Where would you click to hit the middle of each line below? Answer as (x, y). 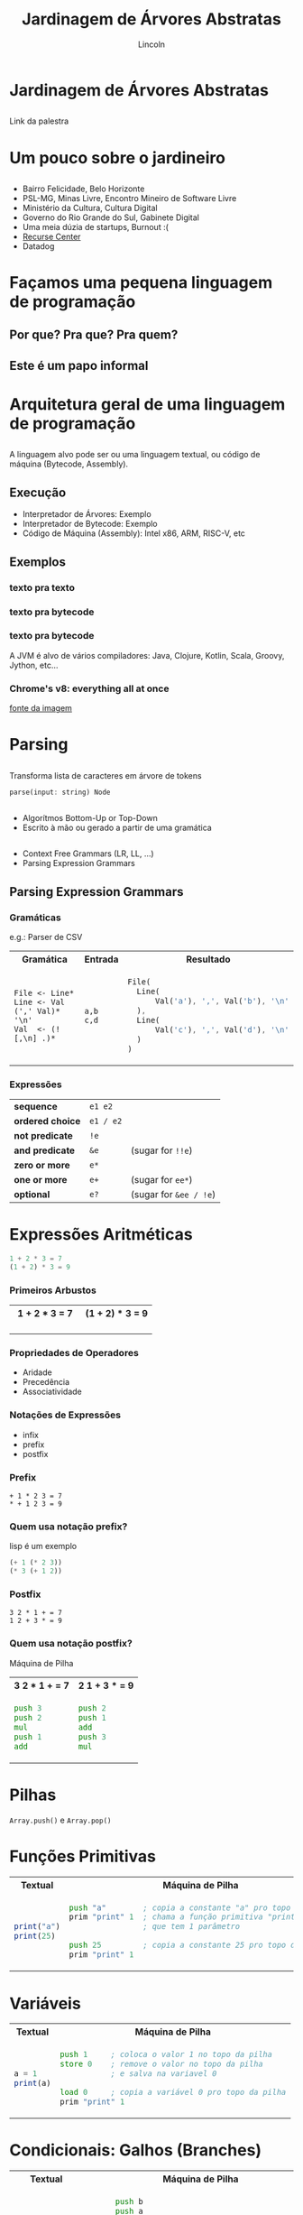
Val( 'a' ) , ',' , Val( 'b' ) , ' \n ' (222, 1001)
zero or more (42, 1166)
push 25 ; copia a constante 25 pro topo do (184, 1945)
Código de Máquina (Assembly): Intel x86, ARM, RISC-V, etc (134, 533)
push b (129, 2202)
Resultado (208, 959)
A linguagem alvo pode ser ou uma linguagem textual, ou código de (135, 455)
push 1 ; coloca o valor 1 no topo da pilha (166, 2054)
